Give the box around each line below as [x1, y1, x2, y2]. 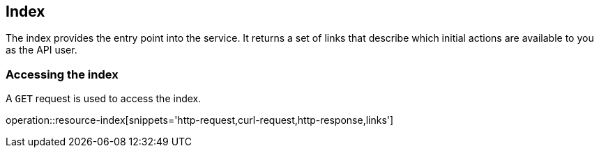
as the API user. [6, 44, 77, 56]
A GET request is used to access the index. [6, 92, 202, 105]
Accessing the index [6, 67, 119, 81]
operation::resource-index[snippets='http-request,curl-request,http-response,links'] [6, 114, 394, 127]
